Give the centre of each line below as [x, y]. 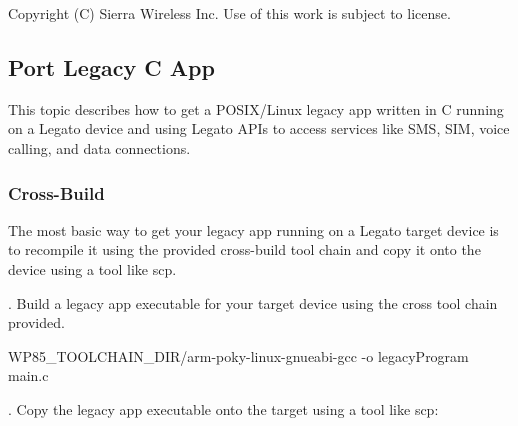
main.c [28, 375]
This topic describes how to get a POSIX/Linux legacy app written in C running [256, 108]
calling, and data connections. [99, 147]
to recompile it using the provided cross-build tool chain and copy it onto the [244, 249]
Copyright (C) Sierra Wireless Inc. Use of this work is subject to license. [229, 13]
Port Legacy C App [111, 66]
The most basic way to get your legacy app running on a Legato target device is [253, 229]
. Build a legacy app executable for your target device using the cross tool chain [253, 302]
